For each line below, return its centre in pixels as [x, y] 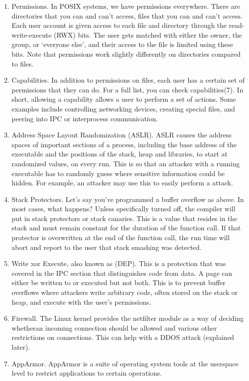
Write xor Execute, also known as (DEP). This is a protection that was [119, 263]
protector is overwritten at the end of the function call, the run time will [121, 237]
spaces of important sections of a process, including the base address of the [124, 144]
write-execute [32, 34]
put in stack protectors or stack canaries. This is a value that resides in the [124, 218]
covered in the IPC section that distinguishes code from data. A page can [122, 273]
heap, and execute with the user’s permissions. [81, 302]
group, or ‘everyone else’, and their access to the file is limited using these [122, 44]
